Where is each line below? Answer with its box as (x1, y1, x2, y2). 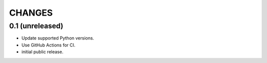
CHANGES (9, 7, 53, 18)
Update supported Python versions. (21, 35, 94, 41)
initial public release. (21, 49, 64, 55)
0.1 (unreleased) (9, 21, 64, 30)
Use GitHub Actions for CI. (21, 42, 76, 48)
